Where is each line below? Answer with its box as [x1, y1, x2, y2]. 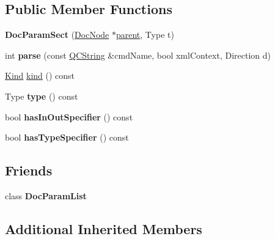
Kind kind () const [5, 69, 75, 82]
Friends [5, 161, 53, 180]
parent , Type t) [116, 28, 174, 41]
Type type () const [5, 89, 78, 102]
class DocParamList [5, 189, 87, 202]
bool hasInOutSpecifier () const [5, 110, 133, 123]
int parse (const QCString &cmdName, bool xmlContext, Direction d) [5, 48, 271, 61]
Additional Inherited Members [5, 219, 202, 238]
